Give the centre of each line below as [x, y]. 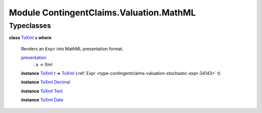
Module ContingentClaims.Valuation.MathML [102, 13]
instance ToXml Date [42, 100]
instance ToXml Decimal [46, 82]
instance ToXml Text [42, 91]
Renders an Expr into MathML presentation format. [72, 49]
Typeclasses [30, 26]
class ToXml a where [30, 38]
